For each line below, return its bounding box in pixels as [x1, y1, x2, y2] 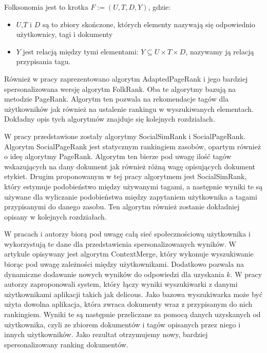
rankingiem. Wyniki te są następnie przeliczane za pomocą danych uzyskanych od [4, 309, 261, 320]
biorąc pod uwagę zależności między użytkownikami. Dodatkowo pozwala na [4, 259, 244, 269]
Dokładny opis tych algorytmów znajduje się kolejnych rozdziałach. [4, 113, 215, 124]
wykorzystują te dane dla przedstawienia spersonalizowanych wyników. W [4, 238, 236, 249]
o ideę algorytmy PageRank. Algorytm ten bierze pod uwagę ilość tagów [4, 151, 232, 162]
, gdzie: [148, 2, 171, 12]
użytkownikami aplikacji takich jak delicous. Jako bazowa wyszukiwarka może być [4, 288, 263, 299]
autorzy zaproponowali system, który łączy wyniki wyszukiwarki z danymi [4, 279, 238, 289]
